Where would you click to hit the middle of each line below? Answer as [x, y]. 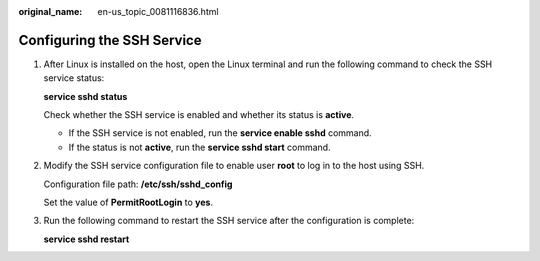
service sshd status [85, 96]
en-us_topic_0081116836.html [158, 11]
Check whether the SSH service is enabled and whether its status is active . [199, 115]
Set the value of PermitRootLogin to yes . [128, 202]
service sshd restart [86, 239]
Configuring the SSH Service [110, 40]
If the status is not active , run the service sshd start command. [199, 147]
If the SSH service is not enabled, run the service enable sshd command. [220, 133]
